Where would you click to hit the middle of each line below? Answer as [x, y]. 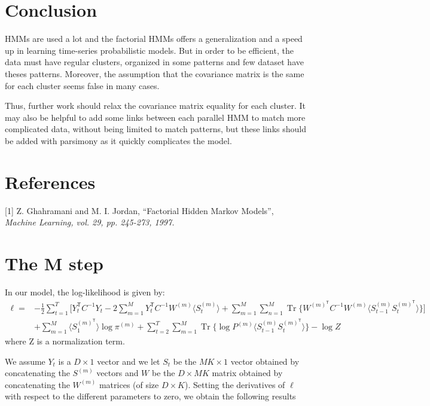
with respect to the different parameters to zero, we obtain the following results [150, 396]
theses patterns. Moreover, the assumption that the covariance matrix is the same [155, 73]
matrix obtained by [247, 373]
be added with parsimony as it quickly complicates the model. [118, 140]
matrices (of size [129, 384]
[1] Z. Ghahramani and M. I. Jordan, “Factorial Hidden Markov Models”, [139, 210]
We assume [25, 361]
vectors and [118, 373]
